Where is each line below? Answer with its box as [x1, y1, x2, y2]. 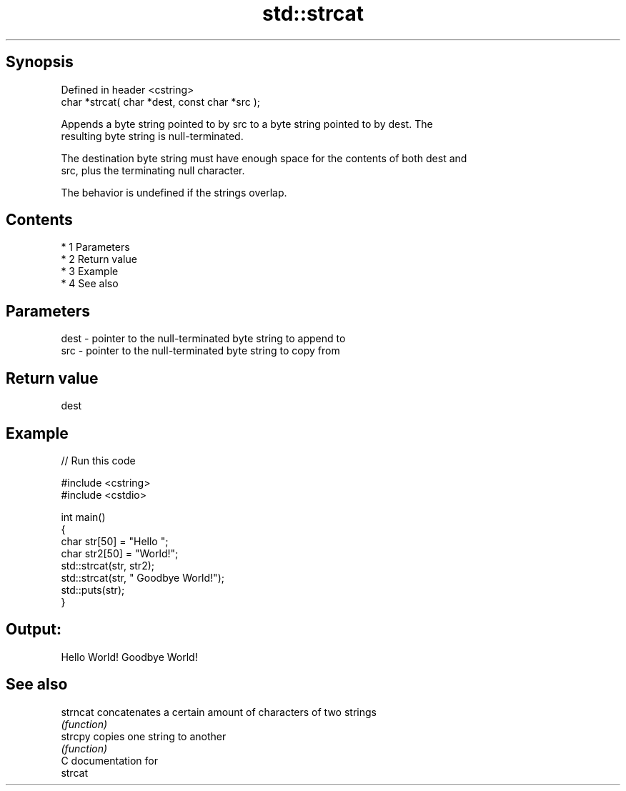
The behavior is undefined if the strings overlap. [61, 186, 287, 199]
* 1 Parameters [61, 241, 130, 254]
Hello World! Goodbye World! [61, 650, 198, 663]
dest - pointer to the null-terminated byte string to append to [61, 332, 346, 345]
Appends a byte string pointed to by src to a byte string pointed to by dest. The [61, 117, 433, 130]
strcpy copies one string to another [61, 730, 227, 742]
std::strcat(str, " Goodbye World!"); [61, 571, 224, 584]
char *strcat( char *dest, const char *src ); [61, 95, 261, 108]
